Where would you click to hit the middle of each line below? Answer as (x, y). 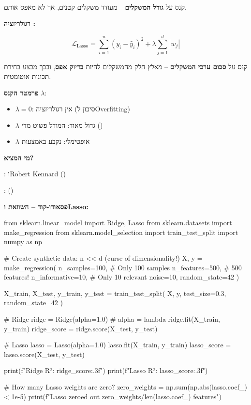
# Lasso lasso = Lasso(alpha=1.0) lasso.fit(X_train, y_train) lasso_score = (118, 345)
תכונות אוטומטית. (28, 76)
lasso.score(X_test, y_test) (44, 354)
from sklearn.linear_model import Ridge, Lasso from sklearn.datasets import (118, 223)
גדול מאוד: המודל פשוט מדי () (62, 125)
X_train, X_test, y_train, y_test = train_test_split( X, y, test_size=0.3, (115, 293)
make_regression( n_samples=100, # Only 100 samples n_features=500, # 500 (123, 267)
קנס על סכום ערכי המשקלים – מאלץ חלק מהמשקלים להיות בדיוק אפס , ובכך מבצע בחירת (126, 67)
